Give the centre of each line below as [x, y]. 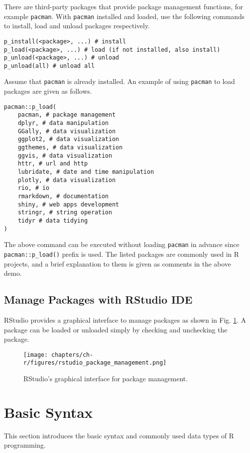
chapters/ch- [72, 355]
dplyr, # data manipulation [63, 123]
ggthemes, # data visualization [70, 147]
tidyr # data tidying [53, 220]
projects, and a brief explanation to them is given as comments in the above [117, 263]
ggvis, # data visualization [65, 155]
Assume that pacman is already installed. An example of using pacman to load [120, 81]
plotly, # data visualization [67, 180]
